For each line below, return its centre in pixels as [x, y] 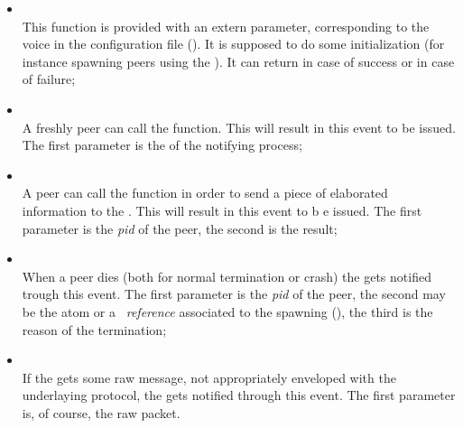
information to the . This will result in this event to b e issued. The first [222, 210]
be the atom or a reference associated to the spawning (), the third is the [227, 311]
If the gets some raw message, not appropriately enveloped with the [209, 377]
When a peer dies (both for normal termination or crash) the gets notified [227, 276]
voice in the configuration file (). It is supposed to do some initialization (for [233, 44]
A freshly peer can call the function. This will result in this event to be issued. [239, 127]
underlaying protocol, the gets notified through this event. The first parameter [239, 395]
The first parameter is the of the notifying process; [162, 145]
